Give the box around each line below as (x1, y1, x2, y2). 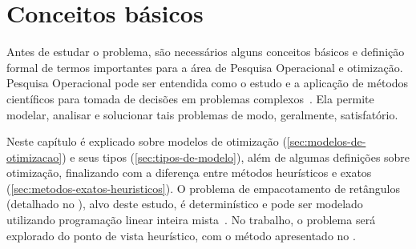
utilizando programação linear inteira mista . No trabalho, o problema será (6, 211, 376, 228)
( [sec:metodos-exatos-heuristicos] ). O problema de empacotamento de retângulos (6, 179, 400, 196)
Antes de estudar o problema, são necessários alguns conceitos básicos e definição (6, 43, 405, 60)
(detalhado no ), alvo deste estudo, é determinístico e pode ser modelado (6, 195, 363, 212)
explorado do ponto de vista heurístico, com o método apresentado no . (6, 227, 356, 243)
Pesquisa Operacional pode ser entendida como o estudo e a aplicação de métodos (6, 74, 409, 91)
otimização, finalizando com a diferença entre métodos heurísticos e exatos (6, 164, 372, 181)
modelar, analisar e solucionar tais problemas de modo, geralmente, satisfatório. (6, 106, 398, 122)
